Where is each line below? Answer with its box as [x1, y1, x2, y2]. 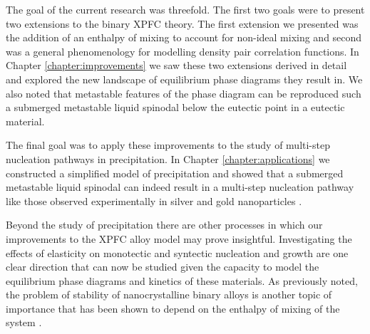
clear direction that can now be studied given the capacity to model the [6, 259, 319, 274]
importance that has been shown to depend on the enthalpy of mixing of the [6, 301, 340, 315]
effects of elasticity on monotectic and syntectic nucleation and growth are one [6, 245, 349, 260]
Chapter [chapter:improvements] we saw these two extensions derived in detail [6, 58, 347, 73]
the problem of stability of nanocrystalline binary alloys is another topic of [6, 287, 332, 302]
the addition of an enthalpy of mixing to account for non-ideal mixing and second [6, 30, 362, 45]
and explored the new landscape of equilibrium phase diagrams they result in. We [6, 71, 363, 86]
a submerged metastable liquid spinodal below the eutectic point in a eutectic [6, 100, 345, 115]
